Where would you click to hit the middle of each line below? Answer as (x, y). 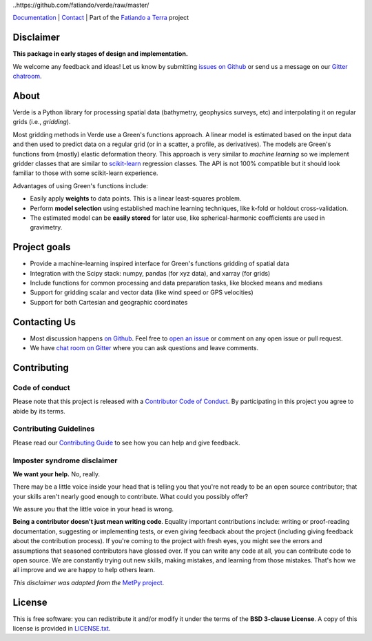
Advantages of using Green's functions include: (80, 185)
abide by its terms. (39, 411)
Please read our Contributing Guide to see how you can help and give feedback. (126, 442)
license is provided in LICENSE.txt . (62, 629)
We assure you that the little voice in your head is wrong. (93, 509)
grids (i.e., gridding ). (42, 122)
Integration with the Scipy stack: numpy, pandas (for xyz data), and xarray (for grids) (150, 273)
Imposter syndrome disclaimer (65, 460)
